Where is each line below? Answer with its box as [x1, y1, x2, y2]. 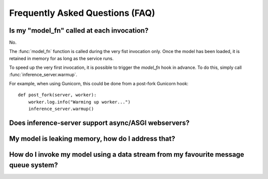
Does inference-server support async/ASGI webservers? [9, 119, 190, 127]
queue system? [9, 161, 58, 169]
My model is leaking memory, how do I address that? [9, 134, 176, 143]
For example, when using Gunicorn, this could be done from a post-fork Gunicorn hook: [9, 81, 189, 87]
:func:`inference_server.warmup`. [9, 71, 77, 77]
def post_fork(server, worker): [18, 92, 97, 98]
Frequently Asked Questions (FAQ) [9, 7, 155, 18]
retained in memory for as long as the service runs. [9, 55, 114, 61]
